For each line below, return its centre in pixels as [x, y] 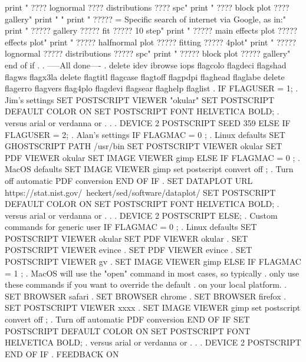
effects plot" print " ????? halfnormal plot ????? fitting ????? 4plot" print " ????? [150, 42]
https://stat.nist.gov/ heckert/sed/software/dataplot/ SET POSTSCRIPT [140, 192]
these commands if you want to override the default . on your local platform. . [146, 284]
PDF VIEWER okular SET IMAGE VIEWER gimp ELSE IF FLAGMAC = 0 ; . [152, 157]
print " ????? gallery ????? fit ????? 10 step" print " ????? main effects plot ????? [151, 30]
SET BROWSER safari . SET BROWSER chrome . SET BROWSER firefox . [146, 296]
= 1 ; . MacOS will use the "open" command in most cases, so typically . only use [152, 273]
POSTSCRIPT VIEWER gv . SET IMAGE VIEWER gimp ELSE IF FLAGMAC [153, 261]
